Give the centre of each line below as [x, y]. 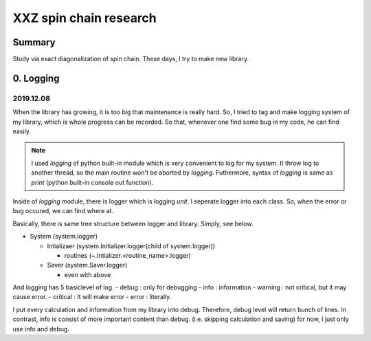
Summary [34, 42]
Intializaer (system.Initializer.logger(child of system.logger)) [131, 246]
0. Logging [36, 78]
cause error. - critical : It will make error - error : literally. [92, 297]
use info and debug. [41, 329]
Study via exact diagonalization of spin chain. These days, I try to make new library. [131, 59]
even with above [88, 274]
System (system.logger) [64, 236]
